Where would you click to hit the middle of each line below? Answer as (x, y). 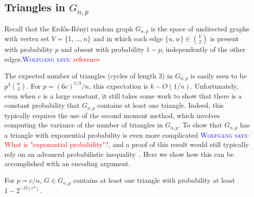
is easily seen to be (219, 75)
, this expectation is (118, 86)
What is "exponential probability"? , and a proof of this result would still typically (127, 144)
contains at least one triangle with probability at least (154, 180)
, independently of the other (204, 49)
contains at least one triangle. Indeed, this (161, 105)
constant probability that (42, 105)
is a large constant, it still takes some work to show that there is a (142, 95)
